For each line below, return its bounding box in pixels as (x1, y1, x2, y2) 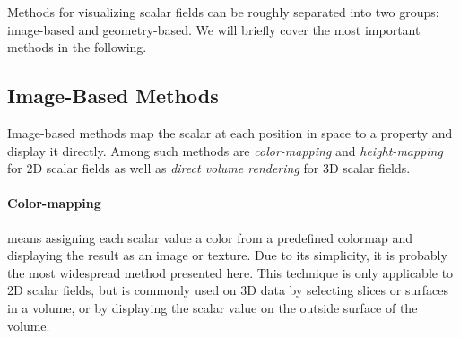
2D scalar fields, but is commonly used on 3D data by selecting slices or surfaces (7, 281, 448, 299)
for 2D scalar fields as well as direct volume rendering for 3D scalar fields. (7, 159, 411, 178)
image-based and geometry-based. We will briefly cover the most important (7, 20, 421, 39)
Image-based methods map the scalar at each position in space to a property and (7, 123, 453, 142)
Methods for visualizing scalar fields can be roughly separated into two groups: (7, 3, 439, 21)
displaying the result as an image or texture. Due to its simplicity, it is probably (7, 246, 447, 264)
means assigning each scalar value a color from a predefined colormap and (7, 228, 412, 247)
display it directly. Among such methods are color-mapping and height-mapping (7, 141, 443, 160)
